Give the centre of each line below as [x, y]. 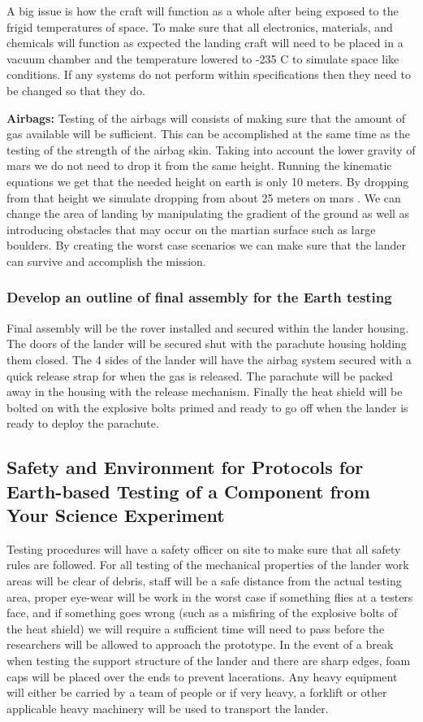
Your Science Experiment [116, 515]
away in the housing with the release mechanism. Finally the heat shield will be [205, 391]
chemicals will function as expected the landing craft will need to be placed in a [205, 43]
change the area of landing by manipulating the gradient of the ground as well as [208, 213]
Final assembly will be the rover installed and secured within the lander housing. [208, 327]
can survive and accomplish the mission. [106, 261]
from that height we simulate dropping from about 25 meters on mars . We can [204, 197]
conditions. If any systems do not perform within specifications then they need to [209, 74]
